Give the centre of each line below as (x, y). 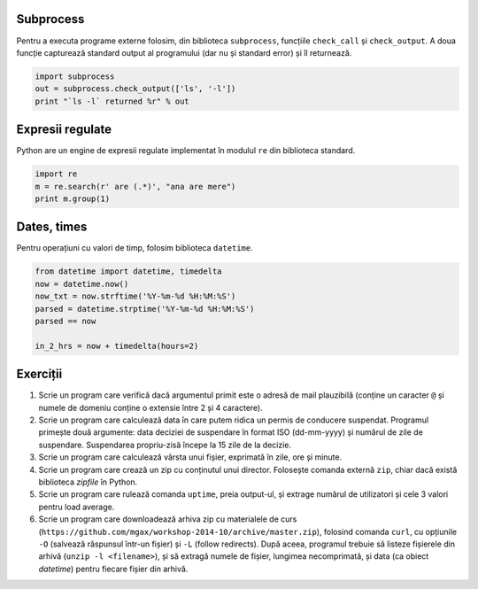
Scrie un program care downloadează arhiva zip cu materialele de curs (168, 519)
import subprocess (75, 76)
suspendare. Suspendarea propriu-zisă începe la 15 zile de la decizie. (165, 445)
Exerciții (39, 374)
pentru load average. (77, 507)
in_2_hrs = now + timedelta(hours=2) (117, 346)
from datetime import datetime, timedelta (128, 271)
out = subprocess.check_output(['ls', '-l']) (135, 89)
